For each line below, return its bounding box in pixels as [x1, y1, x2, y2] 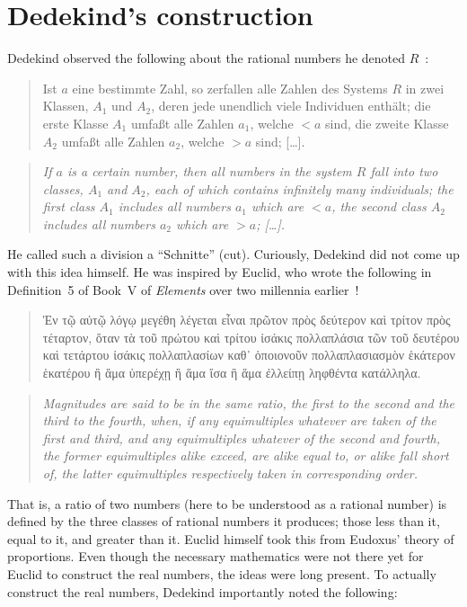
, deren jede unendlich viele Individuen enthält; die [151, 96, 431, 115]
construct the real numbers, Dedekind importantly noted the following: [7, 582, 398, 601]
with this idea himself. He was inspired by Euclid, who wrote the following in [7, 263, 432, 281]
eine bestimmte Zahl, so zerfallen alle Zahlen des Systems [72, 78, 388, 97]
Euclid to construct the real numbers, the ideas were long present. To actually [7, 564, 436, 583]
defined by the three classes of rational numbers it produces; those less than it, [7, 512, 440, 531]
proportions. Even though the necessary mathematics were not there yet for [7, 547, 424, 566]
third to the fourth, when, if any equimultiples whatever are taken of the [42, 411, 436, 430]
